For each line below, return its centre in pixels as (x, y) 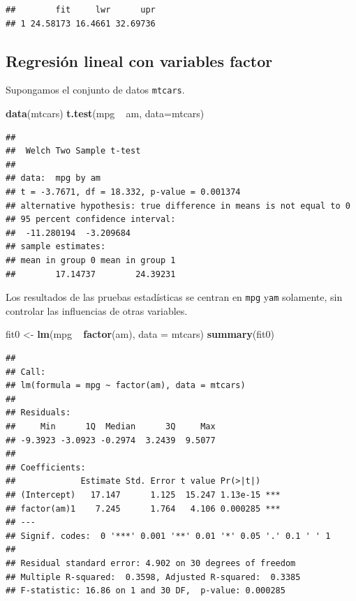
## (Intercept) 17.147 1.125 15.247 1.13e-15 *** (143, 495)
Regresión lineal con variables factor (139, 60)
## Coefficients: (46, 467)
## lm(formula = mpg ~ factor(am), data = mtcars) (126, 386)
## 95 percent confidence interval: (91, 220)
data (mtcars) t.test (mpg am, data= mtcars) (105, 113)
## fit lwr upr (81, 10)
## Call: (26, 372)
